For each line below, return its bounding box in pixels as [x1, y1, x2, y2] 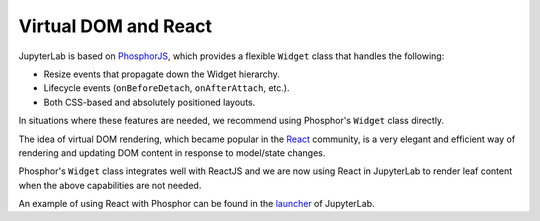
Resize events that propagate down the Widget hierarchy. [43, 68, 280, 80]
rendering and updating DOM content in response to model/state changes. [18, 146, 326, 159]
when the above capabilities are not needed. [18, 179, 202, 191]
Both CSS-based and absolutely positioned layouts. [43, 96, 256, 108]
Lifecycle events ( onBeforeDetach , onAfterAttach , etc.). [43, 82, 290, 94]
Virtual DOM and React [18, 15, 213, 37]
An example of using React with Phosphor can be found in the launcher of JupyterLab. [18, 198, 375, 210]
